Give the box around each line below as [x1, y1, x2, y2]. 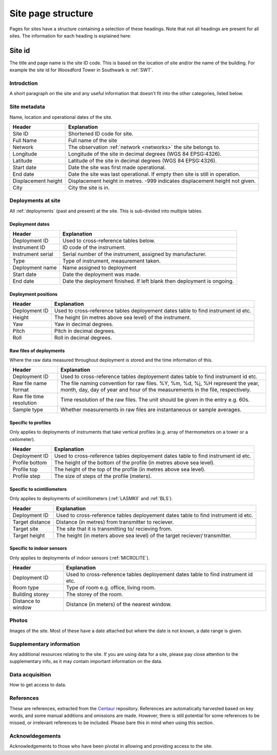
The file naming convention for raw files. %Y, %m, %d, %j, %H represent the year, [61, 380, 260, 387]
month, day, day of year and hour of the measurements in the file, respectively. [61, 386, 251, 393]
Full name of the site [68, 137, 117, 144]
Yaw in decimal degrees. [54, 321, 114, 328]
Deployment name [12, 264, 57, 271]
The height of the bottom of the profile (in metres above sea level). [54, 459, 215, 466]
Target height [12, 532, 45, 539]
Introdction [9, 80, 38, 87]
